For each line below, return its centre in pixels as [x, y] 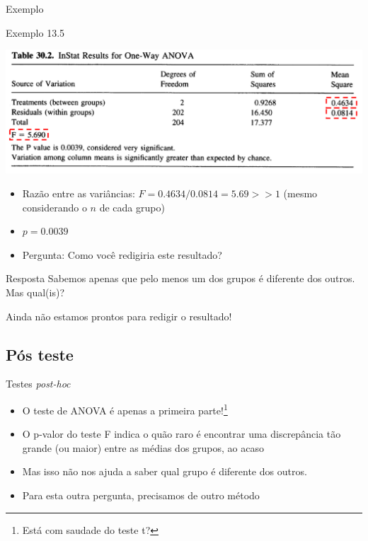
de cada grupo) [132, 207]
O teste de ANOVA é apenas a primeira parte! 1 [125, 409]
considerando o [54, 207]
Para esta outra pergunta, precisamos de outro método [141, 495]
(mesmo [300, 193]
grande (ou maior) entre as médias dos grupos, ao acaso [143, 447]
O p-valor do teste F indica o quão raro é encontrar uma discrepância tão [182, 434]
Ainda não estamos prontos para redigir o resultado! [119, 316]
